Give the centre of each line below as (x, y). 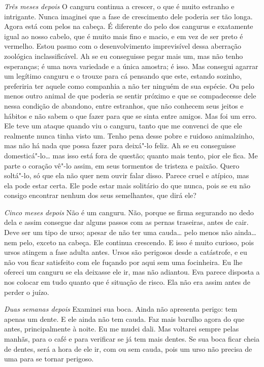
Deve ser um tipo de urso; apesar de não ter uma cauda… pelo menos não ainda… (130, 232)
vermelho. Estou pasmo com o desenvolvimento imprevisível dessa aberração (123, 46)
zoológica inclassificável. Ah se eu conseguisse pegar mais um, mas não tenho (124, 56)
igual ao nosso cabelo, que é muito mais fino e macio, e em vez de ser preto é (124, 36)
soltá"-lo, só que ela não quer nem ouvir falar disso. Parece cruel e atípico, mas (127, 175)
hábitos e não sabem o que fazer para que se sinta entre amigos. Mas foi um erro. (130, 115)
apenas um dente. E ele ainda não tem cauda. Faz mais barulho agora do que (124, 319)
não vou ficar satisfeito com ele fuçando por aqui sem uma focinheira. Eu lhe (123, 262)
